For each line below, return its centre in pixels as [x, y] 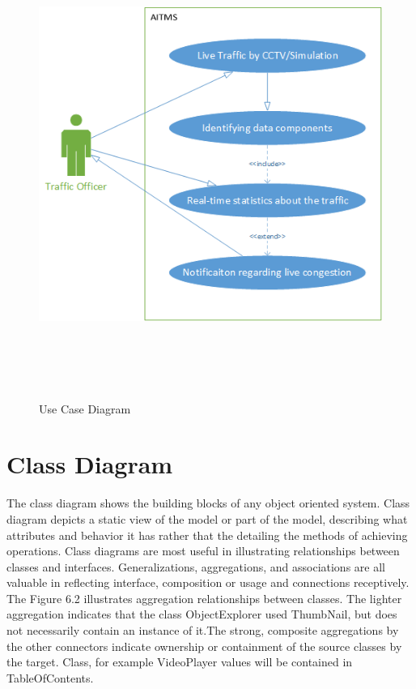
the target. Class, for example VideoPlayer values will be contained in [180, 662]
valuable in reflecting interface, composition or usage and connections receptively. [208, 582]
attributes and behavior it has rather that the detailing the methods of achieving [207, 535]
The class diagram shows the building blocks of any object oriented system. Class [208, 503]
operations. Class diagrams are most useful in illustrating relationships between [203, 551]
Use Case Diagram [85, 408]
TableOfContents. [50, 677]
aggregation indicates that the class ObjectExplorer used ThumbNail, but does [202, 614]
